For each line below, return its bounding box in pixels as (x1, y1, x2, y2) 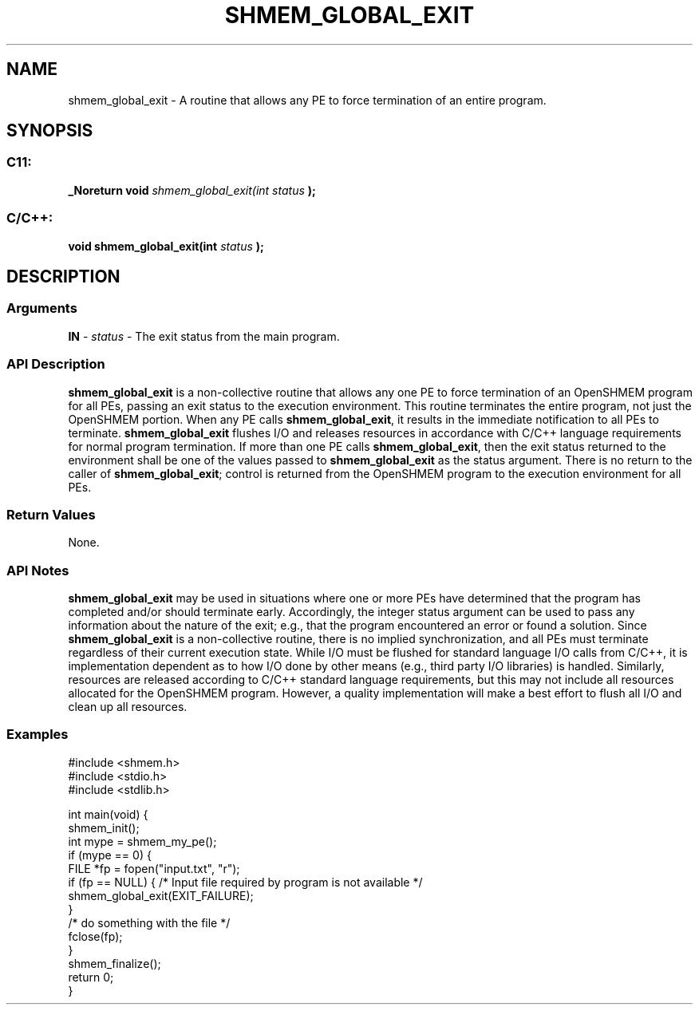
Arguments (6, 300, 77, 317)
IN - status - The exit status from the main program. (68, 329, 340, 343)
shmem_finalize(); (68, 956, 161, 970)
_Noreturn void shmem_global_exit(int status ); (68, 183, 316, 197)
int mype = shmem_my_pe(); (68, 834, 217, 848)
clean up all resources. (68, 700, 188, 714)
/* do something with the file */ (68, 915, 231, 930)
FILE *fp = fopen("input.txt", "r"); (68, 861, 240, 875)
